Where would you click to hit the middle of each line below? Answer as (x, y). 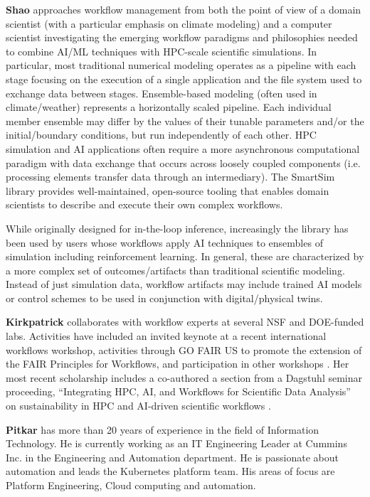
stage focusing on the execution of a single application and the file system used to (184, 79)
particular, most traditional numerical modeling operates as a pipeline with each (181, 65)
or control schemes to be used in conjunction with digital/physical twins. (164, 298)
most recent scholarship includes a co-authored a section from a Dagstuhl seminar (184, 377)
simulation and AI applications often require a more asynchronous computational (183, 148)
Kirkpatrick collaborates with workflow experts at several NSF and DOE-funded (185, 322)
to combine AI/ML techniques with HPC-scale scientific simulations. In (162, 51)
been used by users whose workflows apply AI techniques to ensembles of (164, 242)
